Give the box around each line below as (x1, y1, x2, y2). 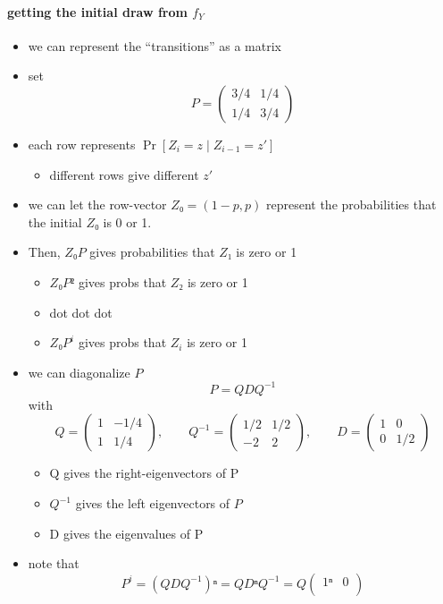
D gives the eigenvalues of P (49, 523, 204, 542)
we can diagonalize (28, 362, 130, 381)
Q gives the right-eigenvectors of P (49, 464, 239, 482)
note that (28, 554, 79, 573)
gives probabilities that (89, 242, 215, 261)
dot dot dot (49, 302, 113, 321)
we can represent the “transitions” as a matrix (28, 36, 281, 55)
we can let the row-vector (28, 195, 167, 214)
